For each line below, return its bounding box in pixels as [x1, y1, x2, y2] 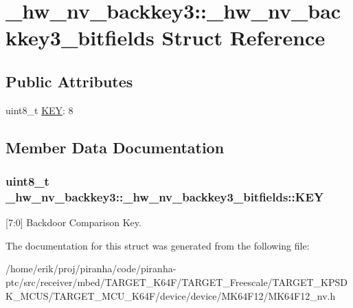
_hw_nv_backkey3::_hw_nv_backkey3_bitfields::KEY [5, 188, 324, 205]
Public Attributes [5, 70, 133, 91]
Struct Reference [161, 23, 326, 52]
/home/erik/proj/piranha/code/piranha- [5, 261, 176, 276]
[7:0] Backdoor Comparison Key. [5, 215, 141, 230]
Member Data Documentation [5, 136, 225, 157]
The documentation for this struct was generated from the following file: [5, 238, 310, 252]
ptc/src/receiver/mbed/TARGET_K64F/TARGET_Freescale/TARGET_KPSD [5, 275, 348, 289]
